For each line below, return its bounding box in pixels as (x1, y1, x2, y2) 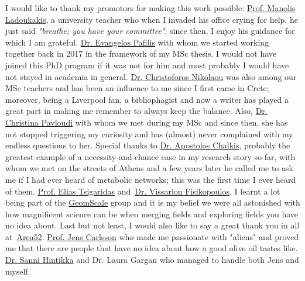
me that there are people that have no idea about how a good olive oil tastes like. (5, 242, 298, 254)
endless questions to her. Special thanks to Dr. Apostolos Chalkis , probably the (5, 139, 290, 151)
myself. (5, 265, 30, 277)
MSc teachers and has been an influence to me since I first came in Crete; (5, 82, 269, 94)
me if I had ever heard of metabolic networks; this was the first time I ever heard (5, 173, 296, 185)
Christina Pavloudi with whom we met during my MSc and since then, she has (5, 116, 288, 128)
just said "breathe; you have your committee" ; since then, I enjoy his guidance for (5, 25, 295, 37)
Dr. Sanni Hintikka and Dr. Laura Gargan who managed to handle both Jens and (5, 254, 299, 266)
